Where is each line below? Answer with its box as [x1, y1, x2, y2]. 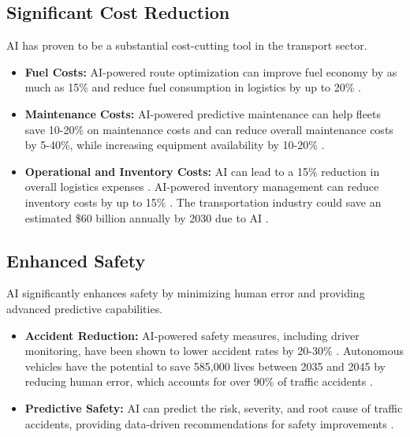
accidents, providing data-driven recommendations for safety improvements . [24, 415, 394, 431]
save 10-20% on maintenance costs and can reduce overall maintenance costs [24, 121, 393, 137]
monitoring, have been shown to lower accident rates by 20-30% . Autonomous [24, 342, 404, 359]
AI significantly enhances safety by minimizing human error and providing [6, 285, 365, 301]
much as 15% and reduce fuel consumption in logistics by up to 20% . [24, 79, 361, 95]
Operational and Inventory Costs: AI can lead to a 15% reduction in [24, 162, 380, 179]
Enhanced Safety [6, 248, 146, 272]
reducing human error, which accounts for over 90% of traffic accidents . [24, 373, 373, 390]
